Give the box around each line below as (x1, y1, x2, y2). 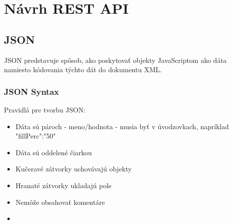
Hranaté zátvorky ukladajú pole (15, 180, 112, 190)
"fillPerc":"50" (15, 131, 56, 141)
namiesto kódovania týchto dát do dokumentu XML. (4, 64, 162, 75)
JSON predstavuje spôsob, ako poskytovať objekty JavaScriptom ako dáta (4, 55, 227, 65)
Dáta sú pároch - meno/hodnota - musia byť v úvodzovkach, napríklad (15, 121, 229, 131)
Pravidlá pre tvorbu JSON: (4, 104, 86, 114)
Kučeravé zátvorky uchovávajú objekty (15, 164, 132, 174)
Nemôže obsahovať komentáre (15, 196, 105, 207)
